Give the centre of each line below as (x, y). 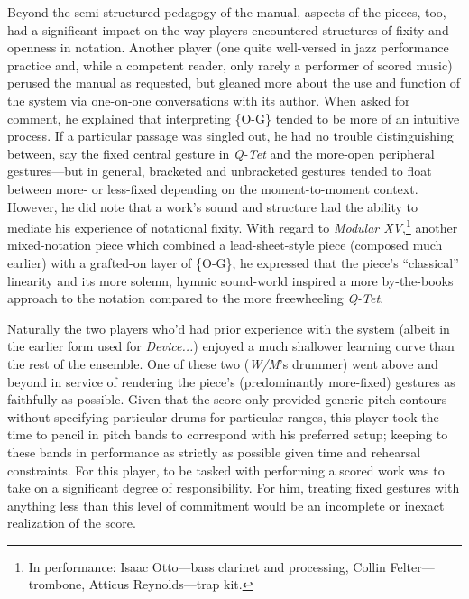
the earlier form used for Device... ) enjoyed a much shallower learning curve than (231, 346)
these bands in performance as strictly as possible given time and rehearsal (214, 452)
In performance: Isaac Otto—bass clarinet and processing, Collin (207, 566)
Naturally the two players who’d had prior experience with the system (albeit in (229, 328)
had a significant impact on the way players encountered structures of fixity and (228, 29)
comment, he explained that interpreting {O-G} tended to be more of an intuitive (234, 118)
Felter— (412, 566)
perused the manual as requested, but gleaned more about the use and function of (234, 83)
